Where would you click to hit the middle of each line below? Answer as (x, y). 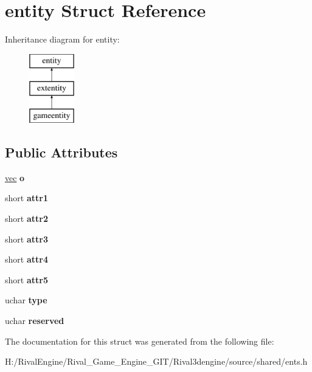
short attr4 (26, 259)
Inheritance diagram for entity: (62, 39)
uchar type (26, 300)
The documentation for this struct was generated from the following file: (140, 341)
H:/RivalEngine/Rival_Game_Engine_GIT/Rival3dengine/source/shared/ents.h (156, 361)
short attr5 (26, 279)
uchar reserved (35, 321)
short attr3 (26, 239)
